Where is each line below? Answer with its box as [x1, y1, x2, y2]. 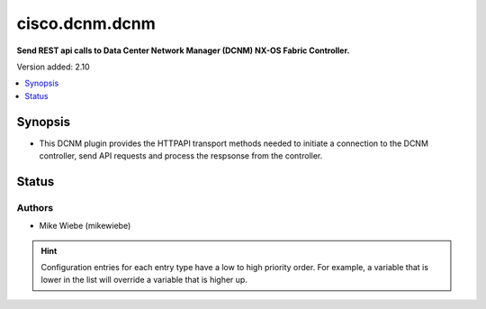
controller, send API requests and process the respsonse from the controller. [39, 150, 323, 161]
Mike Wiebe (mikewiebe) [39, 221, 131, 232]
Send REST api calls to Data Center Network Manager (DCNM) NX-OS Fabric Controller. [16, 45, 350, 56]
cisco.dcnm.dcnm [16, 14, 157, 33]
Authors [16, 201, 54, 214]
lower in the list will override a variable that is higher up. [40, 275, 247, 286]
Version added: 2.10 [16, 61, 90, 72]
